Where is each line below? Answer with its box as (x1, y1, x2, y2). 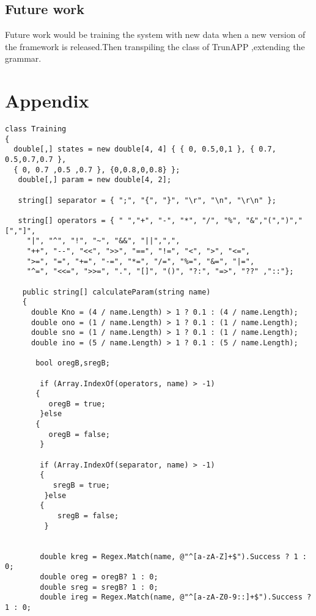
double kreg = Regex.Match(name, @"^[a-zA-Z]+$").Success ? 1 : (40, 552, 307, 561)
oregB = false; (48, 430, 110, 439)
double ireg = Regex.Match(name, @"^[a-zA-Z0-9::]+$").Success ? (40, 593, 312, 602)
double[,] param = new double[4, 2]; (18, 175, 172, 185)
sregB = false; (57, 512, 119, 521)
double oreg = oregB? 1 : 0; (40, 572, 158, 581)
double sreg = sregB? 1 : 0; (40, 582, 158, 592)
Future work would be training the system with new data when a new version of (5, 28, 306, 41)
